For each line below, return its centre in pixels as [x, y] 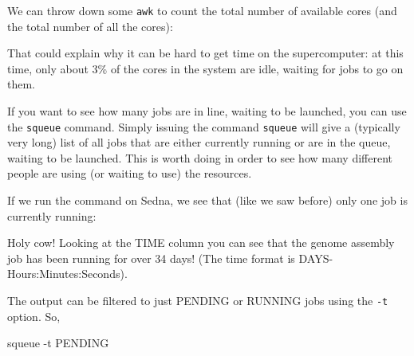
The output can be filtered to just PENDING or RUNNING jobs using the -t [198, 301]
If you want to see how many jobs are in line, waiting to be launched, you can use [207, 111]
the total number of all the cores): [90, 26]
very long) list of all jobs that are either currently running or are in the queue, [199, 142]
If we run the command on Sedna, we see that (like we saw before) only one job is [207, 200]
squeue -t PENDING [58, 343]
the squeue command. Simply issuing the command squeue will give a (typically [204, 126]
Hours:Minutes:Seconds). [67, 274]
